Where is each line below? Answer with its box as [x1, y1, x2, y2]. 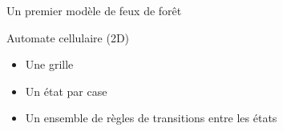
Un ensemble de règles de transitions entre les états [25, 109, 277, 126]
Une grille [25, 56, 74, 73]
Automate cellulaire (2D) [6, 29, 130, 46]
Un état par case [25, 82, 107, 99]
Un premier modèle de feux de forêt [6, 2, 182, 18]
